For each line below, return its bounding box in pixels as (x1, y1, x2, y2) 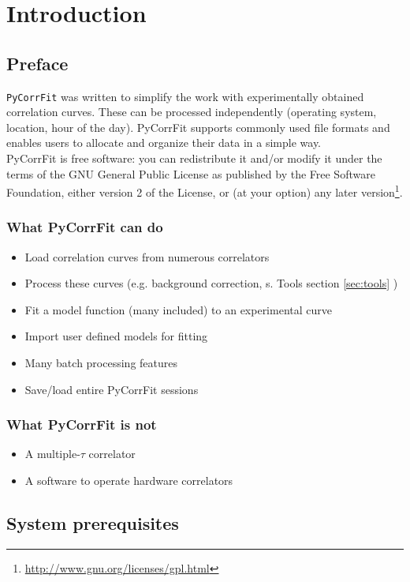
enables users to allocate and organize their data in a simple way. (6, 134, 322, 151)
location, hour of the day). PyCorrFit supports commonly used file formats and (6, 118, 390, 135)
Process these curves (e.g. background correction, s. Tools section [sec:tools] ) (24, 275, 398, 291)
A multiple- (24, 445, 80, 462)
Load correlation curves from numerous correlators (24, 248, 270, 265)
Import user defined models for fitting (24, 328, 208, 344)
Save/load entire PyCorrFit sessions (24, 381, 199, 397)
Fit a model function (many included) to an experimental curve (24, 301, 332, 317)
